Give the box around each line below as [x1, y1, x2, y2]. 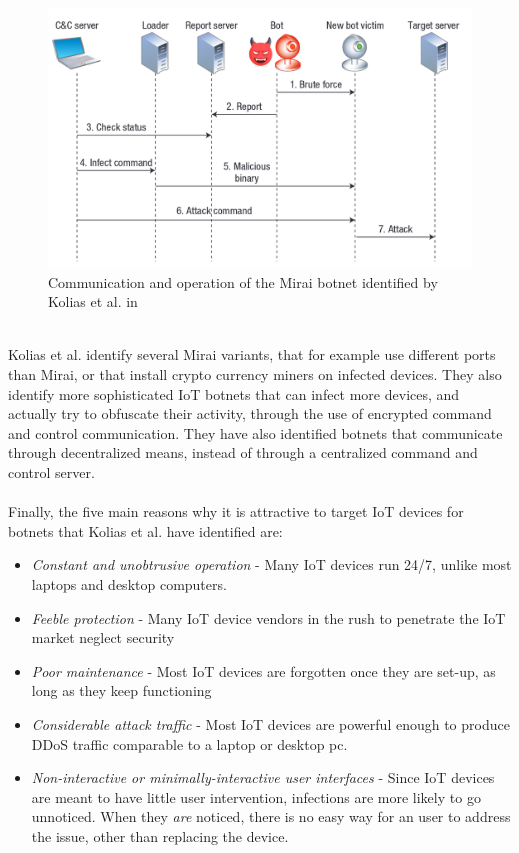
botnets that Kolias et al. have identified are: [8, 520, 283, 541]
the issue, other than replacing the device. [31, 825, 289, 846]
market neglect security [31, 627, 175, 648]
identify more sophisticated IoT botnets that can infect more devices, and [8, 383, 460, 404]
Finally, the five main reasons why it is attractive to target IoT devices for [8, 501, 464, 522]
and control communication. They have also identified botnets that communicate [8, 422, 503, 443]
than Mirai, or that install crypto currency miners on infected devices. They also [8, 364, 502, 384]
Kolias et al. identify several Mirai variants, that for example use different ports [8, 344, 496, 365]
